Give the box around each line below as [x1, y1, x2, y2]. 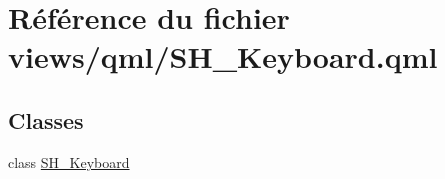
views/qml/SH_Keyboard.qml [8, 36, 438, 77]
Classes [8, 104, 84, 135]
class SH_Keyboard [8, 151, 130, 172]
